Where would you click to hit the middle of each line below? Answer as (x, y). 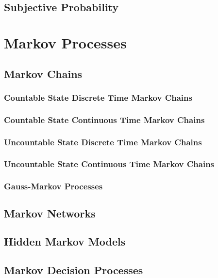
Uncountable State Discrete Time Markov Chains (103, 142)
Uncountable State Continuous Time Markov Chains (109, 164)
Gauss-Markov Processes (53, 186)
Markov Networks (50, 213)
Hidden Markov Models (65, 241)
